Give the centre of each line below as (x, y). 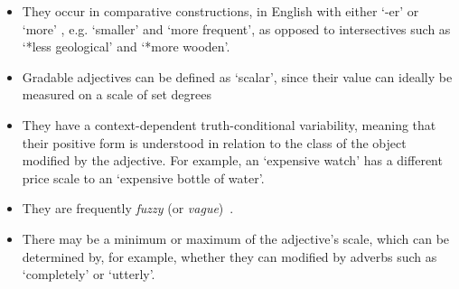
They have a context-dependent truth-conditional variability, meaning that (229, 124)
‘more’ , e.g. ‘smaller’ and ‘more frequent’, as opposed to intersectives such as (236, 28)
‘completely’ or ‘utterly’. (89, 274)
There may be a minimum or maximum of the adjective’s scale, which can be (236, 238)
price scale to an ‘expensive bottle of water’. (143, 177)
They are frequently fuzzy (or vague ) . (128, 208)
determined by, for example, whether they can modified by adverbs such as (229, 256)
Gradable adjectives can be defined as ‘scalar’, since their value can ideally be (237, 76)
